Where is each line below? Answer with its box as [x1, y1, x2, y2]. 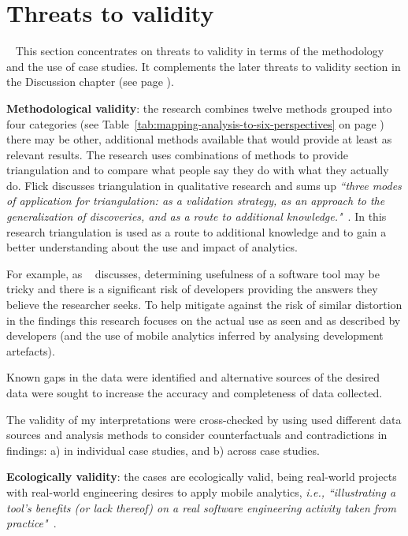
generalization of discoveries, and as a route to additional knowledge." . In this [6, 208, 387, 225]
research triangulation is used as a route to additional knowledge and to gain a [6, 223, 387, 240]
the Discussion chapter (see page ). [6, 73, 174, 90]
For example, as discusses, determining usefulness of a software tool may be [6, 265, 380, 281]
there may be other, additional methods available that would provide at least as [6, 131, 392, 147]
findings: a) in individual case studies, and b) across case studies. [6, 441, 320, 458]
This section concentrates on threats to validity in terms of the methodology [15, 43, 384, 59]
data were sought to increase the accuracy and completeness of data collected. [6, 385, 383, 400]
